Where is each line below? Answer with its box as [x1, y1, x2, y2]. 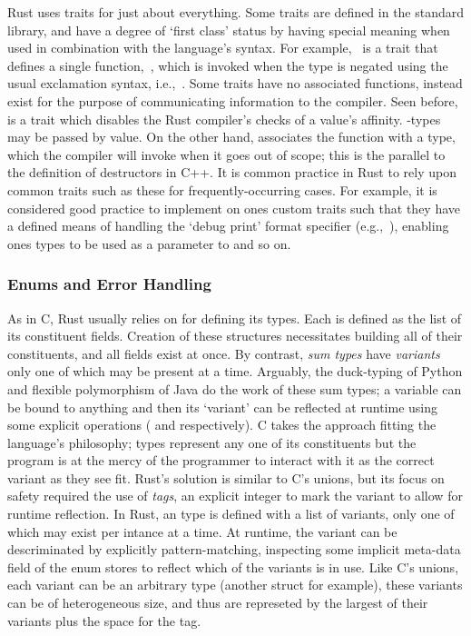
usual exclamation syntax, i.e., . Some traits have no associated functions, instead [7, 74, 463, 93]
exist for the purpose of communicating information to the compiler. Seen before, [7, 91, 458, 110]
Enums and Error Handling [7, 273, 211, 295]
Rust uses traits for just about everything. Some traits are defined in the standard [7, 3, 465, 21]
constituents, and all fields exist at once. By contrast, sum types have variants [7, 343, 440, 363]
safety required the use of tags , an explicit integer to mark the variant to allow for [7, 486, 463, 505]
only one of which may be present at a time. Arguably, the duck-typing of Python [7, 362, 463, 381]
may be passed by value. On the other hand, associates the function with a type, [7, 127, 456, 146]
